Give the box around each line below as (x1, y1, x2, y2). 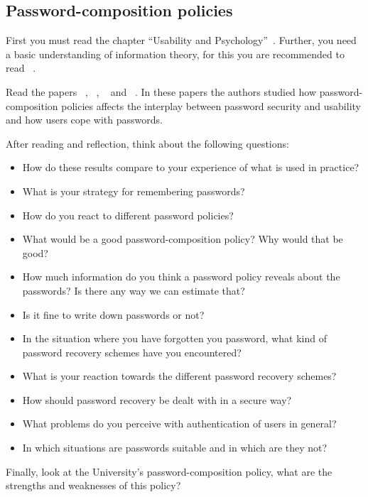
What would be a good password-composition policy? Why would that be (22, 231, 343, 246)
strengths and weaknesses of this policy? (6, 478, 181, 493)
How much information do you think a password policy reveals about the (22, 269, 340, 284)
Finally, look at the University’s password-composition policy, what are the (6, 464, 332, 479)
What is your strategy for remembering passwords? (22, 183, 245, 198)
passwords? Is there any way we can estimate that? (22, 283, 245, 297)
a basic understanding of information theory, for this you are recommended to (6, 46, 345, 61)
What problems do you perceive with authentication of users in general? (22, 416, 337, 431)
